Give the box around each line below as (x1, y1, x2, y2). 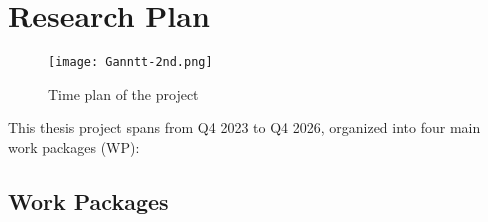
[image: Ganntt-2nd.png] (48, 55, 213, 70)
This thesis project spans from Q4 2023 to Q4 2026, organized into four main (8, 117, 481, 138)
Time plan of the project (48, 83, 199, 104)
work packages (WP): (8, 136, 140, 157)
